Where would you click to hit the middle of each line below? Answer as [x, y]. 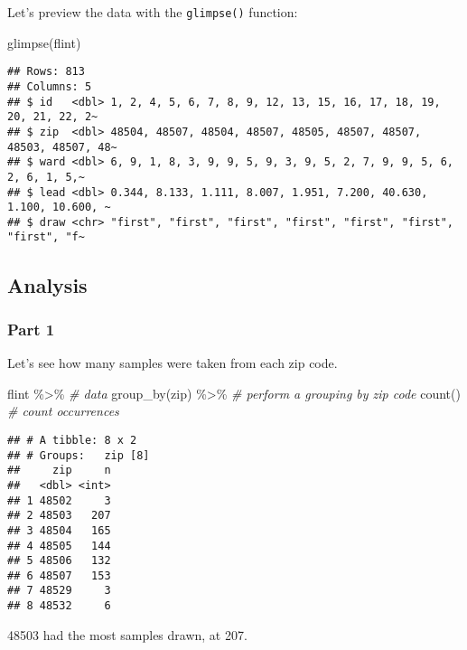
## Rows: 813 [46, 72]
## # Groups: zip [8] [79, 455]
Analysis [47, 284]
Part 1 [31, 329]
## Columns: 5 [50, 86]
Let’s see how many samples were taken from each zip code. [173, 363]
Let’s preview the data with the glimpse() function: [153, 12]
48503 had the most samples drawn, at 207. [127, 634]
